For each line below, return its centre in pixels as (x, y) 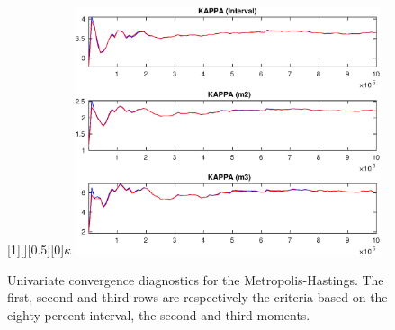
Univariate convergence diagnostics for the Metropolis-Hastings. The (196, 279)
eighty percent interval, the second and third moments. (159, 314)
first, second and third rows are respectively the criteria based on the (197, 297)
